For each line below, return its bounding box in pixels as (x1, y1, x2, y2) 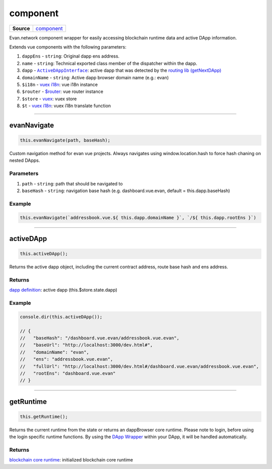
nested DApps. (9, 157, 40, 164)
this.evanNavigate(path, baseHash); (20, 137, 111, 144)
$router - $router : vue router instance (22, 88, 103, 95)
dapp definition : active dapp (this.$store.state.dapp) (9, 287, 118, 293)
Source (12, 25, 30, 32)
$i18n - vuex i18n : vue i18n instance (22, 81, 98, 87)
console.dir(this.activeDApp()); (20, 314, 103, 319)
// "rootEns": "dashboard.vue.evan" (20, 370, 116, 376)
